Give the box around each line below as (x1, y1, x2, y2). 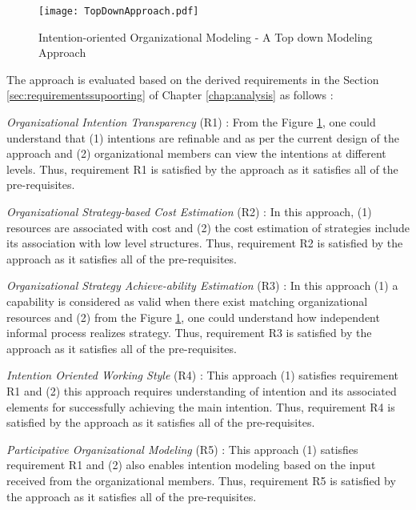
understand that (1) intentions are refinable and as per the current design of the (6, 129, 399, 146)
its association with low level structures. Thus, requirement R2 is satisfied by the (6, 235, 403, 251)
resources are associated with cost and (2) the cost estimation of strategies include (6, 219, 410, 235)
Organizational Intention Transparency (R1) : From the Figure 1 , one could (6, 114, 376, 131)
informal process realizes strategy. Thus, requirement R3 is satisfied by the (6, 324, 372, 341)
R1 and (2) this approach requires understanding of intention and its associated (6, 382, 397, 399)
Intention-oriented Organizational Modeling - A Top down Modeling (38, 28, 373, 45)
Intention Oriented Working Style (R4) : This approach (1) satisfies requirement (6, 367, 399, 384)
